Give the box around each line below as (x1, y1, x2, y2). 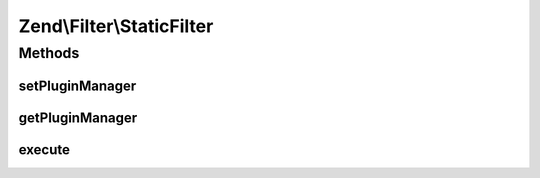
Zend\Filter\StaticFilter (18, 15, 214, 37)
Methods (18, 44, 80, 62)
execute (18, 141, 70, 158)
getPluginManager (18, 109, 138, 126)
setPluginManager (18, 77, 137, 94)
